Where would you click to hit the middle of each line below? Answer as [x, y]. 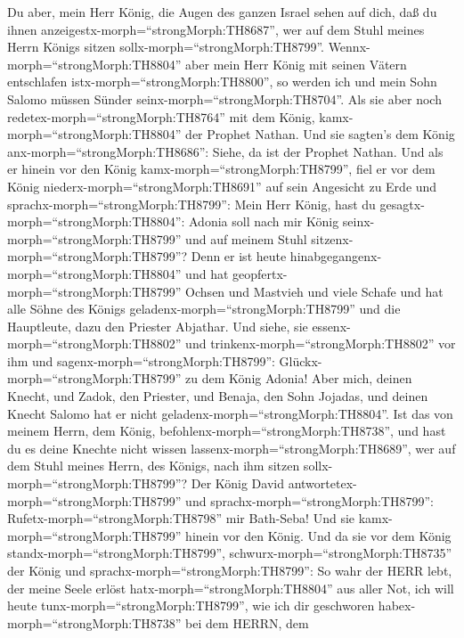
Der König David [237, 483]
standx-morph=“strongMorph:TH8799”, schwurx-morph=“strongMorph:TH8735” [230, 553]
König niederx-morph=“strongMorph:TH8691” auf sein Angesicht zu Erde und [222, 186]
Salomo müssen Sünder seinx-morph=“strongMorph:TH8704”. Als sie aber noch [224, 98]
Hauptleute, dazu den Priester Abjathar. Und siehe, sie [158, 326]
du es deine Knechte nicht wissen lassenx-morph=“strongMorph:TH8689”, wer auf [232, 448]
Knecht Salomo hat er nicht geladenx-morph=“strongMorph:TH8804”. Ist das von [230, 413]
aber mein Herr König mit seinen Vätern [296, 64]
